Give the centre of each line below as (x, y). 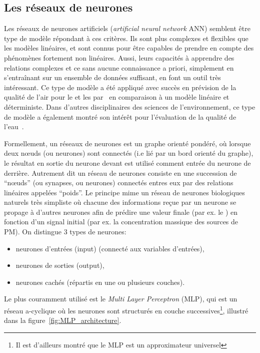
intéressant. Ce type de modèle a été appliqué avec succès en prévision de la (120, 87)
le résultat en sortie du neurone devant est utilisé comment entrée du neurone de (127, 162)
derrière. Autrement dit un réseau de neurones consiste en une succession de (120, 172)
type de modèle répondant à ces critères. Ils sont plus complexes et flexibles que (126, 38)
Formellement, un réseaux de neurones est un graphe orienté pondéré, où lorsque (127, 143)
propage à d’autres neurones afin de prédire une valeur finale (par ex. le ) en (121, 212)
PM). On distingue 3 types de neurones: (65, 232)
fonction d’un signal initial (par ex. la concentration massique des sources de (121, 222)
